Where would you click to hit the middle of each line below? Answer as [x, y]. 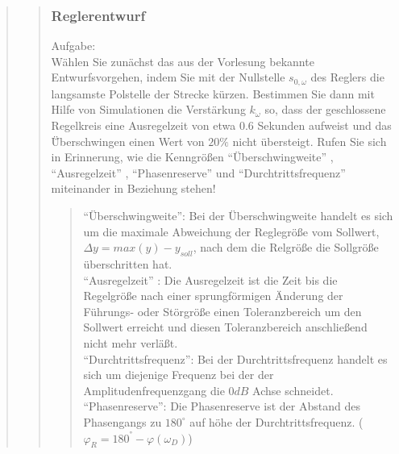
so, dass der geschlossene [325, 109]
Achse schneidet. [293, 390]
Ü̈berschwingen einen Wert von [128, 141]
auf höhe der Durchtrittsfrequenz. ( [276, 421]
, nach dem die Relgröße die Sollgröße [286, 247]
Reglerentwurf [98, 15]
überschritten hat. [128, 264]
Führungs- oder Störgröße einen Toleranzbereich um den [222, 311]
